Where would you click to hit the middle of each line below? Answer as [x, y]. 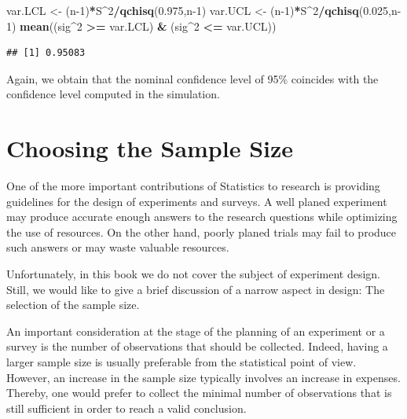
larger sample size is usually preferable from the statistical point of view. [181, 362]
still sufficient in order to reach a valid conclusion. [126, 408]
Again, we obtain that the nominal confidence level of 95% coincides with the [192, 78]
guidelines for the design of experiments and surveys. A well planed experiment [197, 201]
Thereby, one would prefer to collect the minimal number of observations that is [199, 393]
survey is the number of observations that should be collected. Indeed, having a [197, 346]
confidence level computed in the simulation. [113, 94]
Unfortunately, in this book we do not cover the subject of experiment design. [193, 274]
